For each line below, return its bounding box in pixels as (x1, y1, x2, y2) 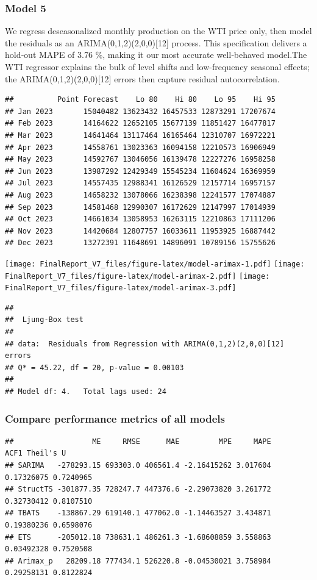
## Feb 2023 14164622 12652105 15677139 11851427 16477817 (5, 119, 276, 128)
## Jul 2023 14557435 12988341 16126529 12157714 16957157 (5, 179, 276, 188)
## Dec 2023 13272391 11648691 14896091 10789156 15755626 (5, 238, 276, 248)
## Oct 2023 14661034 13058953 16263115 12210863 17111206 (5, 215, 276, 224)
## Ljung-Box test (5, 315, 84, 324)
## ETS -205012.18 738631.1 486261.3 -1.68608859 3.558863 (5, 532, 271, 542)
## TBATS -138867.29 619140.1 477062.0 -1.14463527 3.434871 (5, 509, 271, 518)
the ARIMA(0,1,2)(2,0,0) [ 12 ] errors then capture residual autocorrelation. (5, 72, 280, 85)
